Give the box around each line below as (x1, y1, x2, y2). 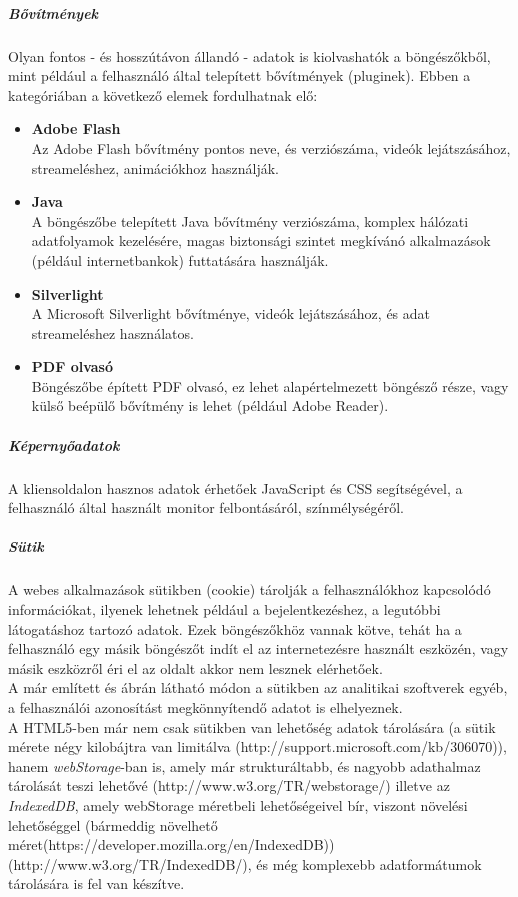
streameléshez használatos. (31, 322, 194, 343)
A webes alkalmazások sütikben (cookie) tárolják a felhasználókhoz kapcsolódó (8, 579, 491, 600)
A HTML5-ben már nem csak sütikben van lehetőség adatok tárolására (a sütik (8, 716, 496, 737)
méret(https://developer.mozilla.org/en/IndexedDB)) (8, 834, 335, 855)
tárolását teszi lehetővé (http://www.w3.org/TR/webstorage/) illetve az (8, 775, 450, 796)
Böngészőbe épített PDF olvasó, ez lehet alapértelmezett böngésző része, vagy (31, 375, 509, 396)
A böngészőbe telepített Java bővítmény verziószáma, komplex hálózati (31, 210, 469, 231)
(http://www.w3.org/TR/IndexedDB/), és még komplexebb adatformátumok (8, 853, 482, 874)
